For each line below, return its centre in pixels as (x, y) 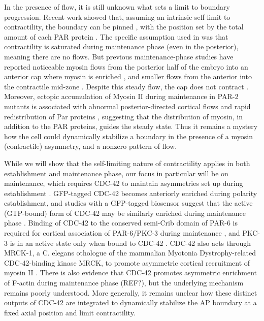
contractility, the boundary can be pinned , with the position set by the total (124, 27)
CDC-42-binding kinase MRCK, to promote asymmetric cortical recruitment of (127, 262)
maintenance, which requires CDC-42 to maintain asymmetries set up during (124, 183)
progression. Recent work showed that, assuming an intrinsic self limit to (117, 17)
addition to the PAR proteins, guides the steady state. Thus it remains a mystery (131, 126)
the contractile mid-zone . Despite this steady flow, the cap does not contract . (126, 86)
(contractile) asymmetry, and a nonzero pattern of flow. (91, 146)
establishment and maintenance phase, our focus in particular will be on (116, 173)
